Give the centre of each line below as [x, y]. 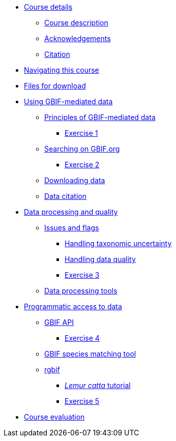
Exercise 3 [82, 275]
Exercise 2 [82, 165]
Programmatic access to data [73, 306]
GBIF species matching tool [90, 354]
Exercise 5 [82, 401]
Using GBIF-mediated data [68, 101]
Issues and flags [72, 228]
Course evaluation [54, 417]
